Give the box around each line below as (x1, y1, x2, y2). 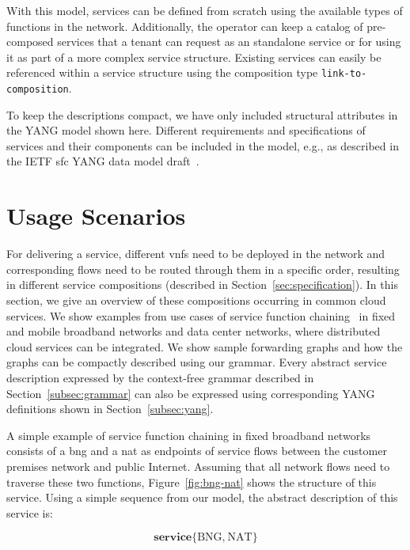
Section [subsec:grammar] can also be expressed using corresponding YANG (6, 385, 375, 401)
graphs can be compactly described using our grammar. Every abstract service (6, 354, 387, 370)
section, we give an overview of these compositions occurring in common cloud (6, 291, 386, 308)
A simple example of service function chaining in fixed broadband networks (6, 427, 371, 443)
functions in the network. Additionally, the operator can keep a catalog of (6, 17, 363, 34)
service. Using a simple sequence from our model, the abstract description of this (6, 489, 398, 506)
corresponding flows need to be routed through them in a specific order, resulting (6, 260, 400, 277)
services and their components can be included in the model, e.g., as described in (6, 137, 399, 154)
